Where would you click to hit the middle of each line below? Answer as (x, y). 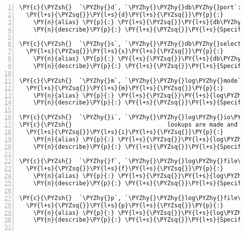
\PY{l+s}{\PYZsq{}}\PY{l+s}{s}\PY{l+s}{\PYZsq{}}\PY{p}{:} (125, 51)
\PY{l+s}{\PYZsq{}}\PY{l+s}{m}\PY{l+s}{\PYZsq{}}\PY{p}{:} (125, 88)
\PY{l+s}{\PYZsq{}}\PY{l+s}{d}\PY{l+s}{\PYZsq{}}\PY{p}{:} (125, 15)
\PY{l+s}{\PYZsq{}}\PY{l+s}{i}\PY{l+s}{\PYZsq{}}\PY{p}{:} (125, 132)
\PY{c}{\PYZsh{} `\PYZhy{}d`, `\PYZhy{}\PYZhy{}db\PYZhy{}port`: (130, 7)
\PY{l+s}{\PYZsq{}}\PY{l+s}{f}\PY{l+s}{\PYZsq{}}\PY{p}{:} (125, 169)
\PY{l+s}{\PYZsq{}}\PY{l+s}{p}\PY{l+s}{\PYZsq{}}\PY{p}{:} (125, 205)
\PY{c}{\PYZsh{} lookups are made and (128, 125)
